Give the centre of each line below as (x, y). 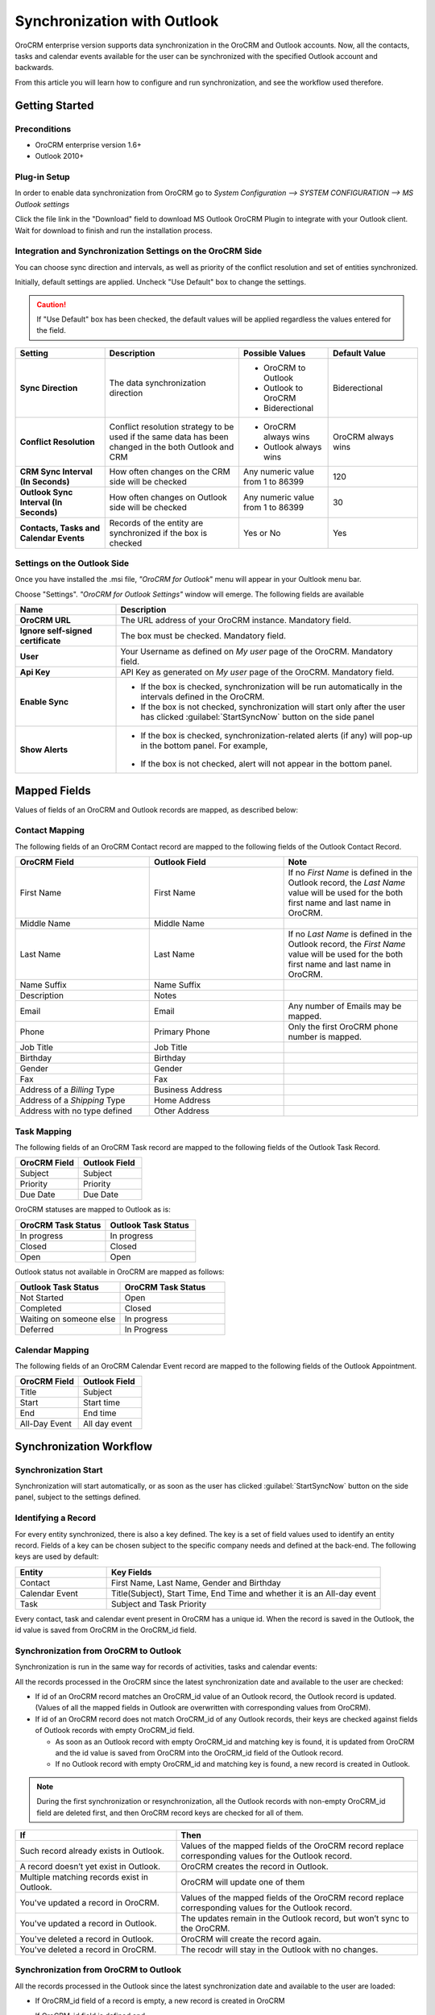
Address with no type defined (76, 1111)
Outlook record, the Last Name (347, 883)
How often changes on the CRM (170, 472)
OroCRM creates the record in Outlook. (255, 1866)
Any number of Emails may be (345, 1006)
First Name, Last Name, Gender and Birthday (196, 1582)
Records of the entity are (156, 522)
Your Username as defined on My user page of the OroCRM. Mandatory (257, 651)
